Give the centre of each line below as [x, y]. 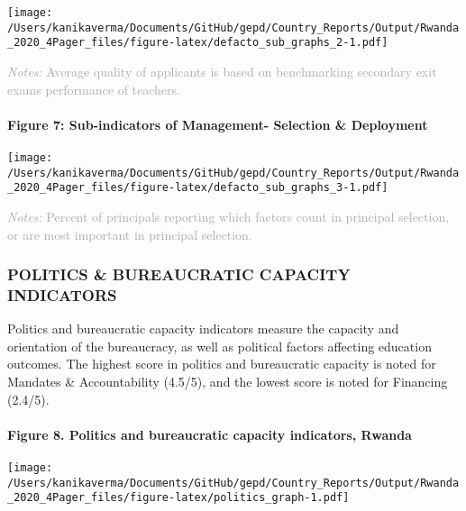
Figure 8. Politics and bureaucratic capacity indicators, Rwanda [210, 434]
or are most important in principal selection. [130, 234]
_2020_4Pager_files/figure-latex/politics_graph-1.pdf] [178, 498]
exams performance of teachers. [94, 89]
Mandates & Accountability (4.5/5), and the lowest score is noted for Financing [228, 382]
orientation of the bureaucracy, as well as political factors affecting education [219, 346]
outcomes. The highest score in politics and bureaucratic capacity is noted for [222, 364]
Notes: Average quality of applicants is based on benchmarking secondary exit [222, 71]
